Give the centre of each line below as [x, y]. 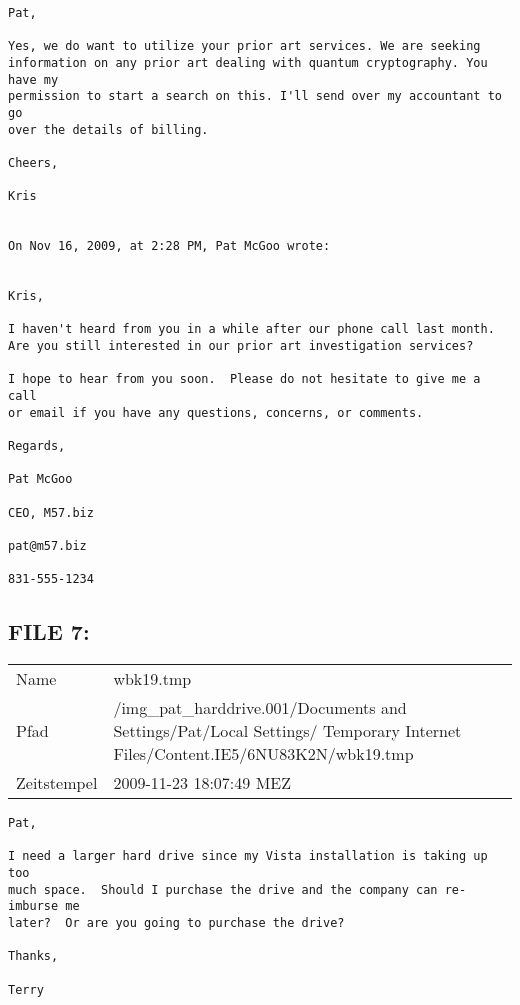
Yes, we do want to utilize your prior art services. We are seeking [244, 46]
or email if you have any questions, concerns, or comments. [216, 412]
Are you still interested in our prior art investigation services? [241, 346]
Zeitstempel [57, 783]
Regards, [37, 446]
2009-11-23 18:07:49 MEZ [202, 783]
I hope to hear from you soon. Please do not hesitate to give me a [244, 379]
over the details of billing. [108, 129]
